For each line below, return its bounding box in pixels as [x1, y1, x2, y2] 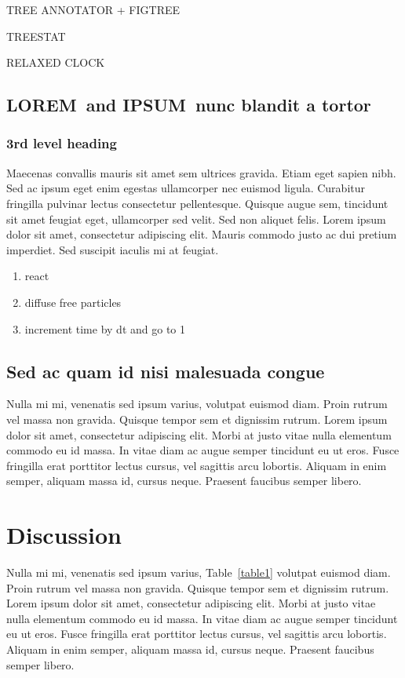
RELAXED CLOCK [6, 54, 105, 71]
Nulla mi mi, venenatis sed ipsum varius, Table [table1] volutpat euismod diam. [6, 564, 391, 581]
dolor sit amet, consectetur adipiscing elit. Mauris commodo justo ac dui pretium [6, 226, 397, 242]
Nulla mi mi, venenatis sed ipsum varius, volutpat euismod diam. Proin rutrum [6, 395, 388, 412]
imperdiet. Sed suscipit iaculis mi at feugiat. [6, 241, 219, 257]
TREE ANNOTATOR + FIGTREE [6, 2, 181, 17]
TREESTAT [6, 27, 66, 44]
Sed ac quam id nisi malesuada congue [6, 359, 325, 383]
